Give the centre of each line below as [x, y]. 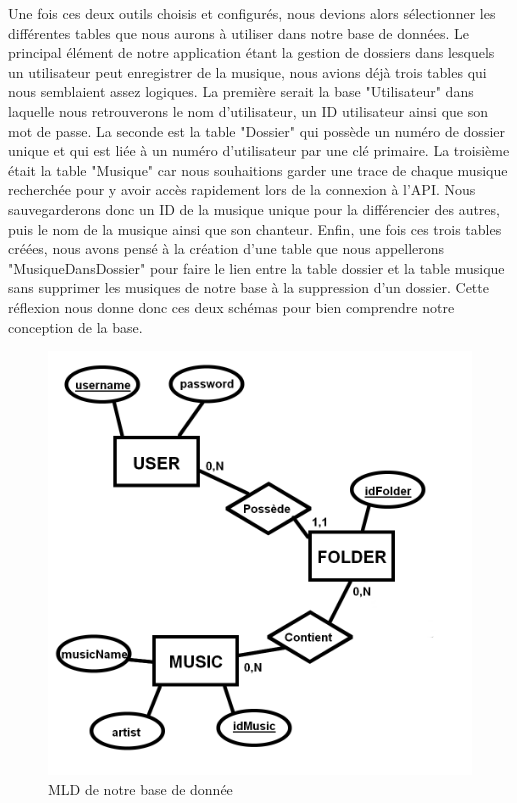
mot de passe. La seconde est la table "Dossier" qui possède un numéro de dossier [256, 130]
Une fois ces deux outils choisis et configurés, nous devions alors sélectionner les [252, 13]
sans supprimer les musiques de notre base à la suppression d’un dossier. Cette [248, 287]
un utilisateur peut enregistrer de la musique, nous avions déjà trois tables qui [247, 71]
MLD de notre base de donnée [140, 788]
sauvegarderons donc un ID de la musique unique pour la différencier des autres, [254, 208]
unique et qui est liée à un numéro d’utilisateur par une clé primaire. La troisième [259, 150]
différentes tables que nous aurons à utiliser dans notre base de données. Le [238, 32]
